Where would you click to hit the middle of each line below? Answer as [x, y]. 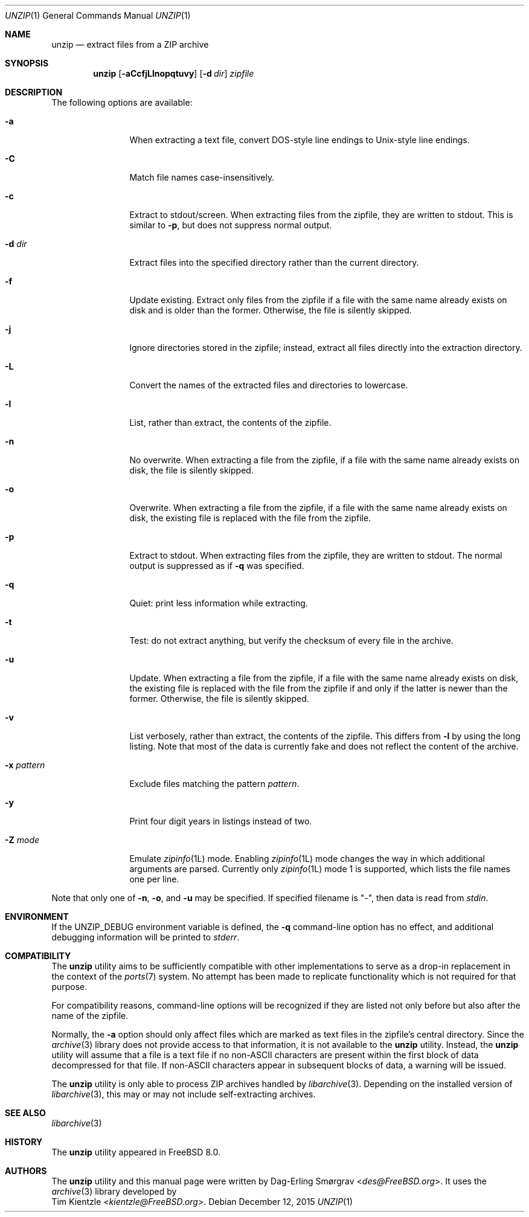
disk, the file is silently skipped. [191, 470]
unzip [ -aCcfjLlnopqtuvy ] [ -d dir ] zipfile [174, 73]
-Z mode [22, 840]
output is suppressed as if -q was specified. [217, 566]
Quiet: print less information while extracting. [219, 603]
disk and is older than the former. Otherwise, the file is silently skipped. [271, 310]
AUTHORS [26, 1171]
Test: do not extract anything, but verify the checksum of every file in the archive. [291, 641]
